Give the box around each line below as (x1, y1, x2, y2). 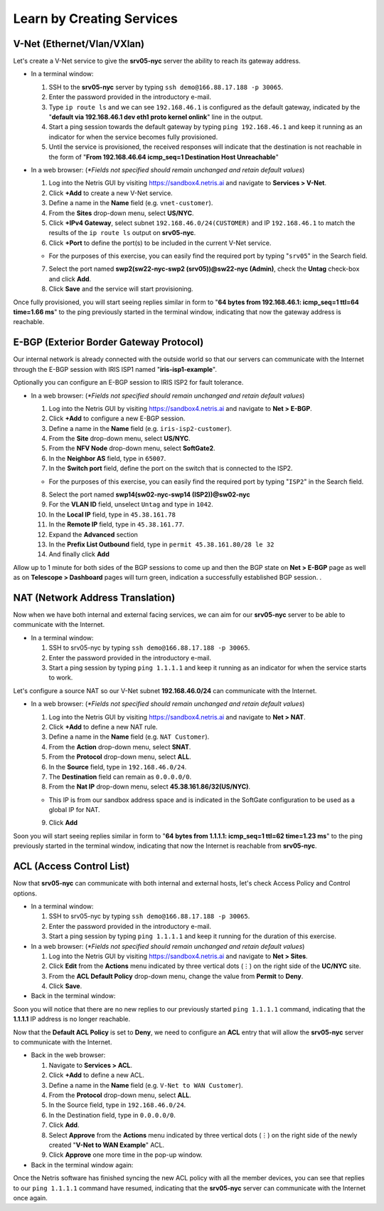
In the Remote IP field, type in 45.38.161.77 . (48, 520, 185, 529)
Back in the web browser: (31, 1051, 106, 1059)
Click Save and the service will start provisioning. (48, 285, 193, 293)
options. (13, 889, 38, 898)
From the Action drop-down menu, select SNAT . (48, 742, 191, 751)
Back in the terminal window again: (31, 1160, 134, 1169)
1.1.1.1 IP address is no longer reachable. (13, 1015, 131, 1024)
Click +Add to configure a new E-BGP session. (48, 414, 186, 423)
